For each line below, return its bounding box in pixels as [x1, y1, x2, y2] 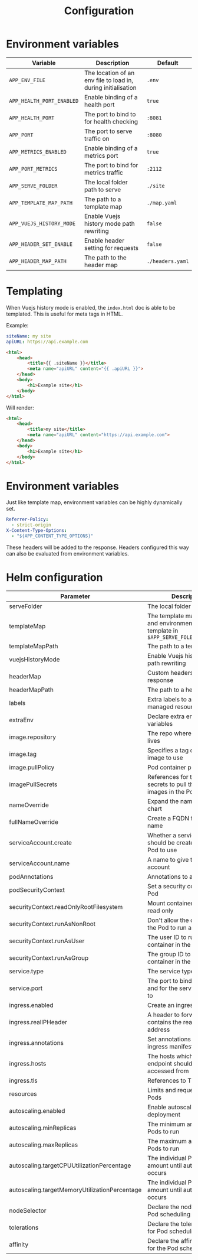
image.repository [9, 733, 57, 741]
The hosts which [147, 1052, 193, 1060]
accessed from [147, 1067, 189, 1075]
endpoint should [147, 1059, 193, 1067]
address [147, 1025, 170, 1034]
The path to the [84, 253, 127, 261]
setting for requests [84, 243, 138, 252]
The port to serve [84, 127, 133, 135]
